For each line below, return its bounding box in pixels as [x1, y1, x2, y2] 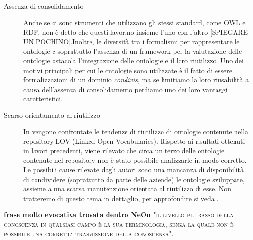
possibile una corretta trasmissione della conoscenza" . [4, 228, 174, 239]
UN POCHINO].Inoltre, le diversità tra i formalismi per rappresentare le [23, 36, 240, 46]
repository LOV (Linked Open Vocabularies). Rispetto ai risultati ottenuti [23, 136, 245, 146]
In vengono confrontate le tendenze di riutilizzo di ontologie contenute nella [23, 126, 249, 136]
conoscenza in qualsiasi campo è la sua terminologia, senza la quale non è [4, 219, 234, 229]
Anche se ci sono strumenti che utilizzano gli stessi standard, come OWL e [23, 17, 246, 27]
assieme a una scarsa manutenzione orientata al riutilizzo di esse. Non [23, 184, 232, 194]
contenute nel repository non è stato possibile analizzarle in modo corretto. [23, 155, 247, 165]
